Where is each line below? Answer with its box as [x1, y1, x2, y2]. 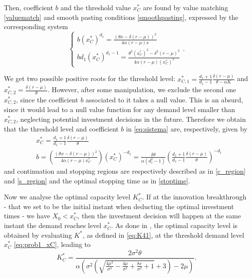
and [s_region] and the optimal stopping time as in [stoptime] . [4, 175, 190, 185]
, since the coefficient [16, 94, 78, 104]
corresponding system [4, 21, 68, 32]
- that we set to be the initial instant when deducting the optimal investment [4, 201, 234, 211]
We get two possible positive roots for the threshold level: [4, 73, 176, 83]
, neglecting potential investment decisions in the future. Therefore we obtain [16, 114, 246, 124]
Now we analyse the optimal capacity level [4, 192, 130, 202]
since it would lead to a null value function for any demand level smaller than [4, 104, 235, 114]
